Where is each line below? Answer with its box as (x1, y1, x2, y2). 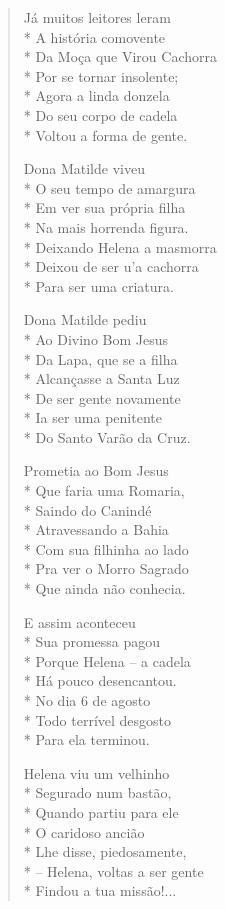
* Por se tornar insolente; (23, 65, 179, 86)
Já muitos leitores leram (23, 7, 171, 27)
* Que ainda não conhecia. (23, 578, 186, 599)
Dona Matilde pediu (23, 309, 147, 330)
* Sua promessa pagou (23, 631, 161, 652)
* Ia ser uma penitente (23, 407, 162, 428)
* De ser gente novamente (23, 387, 181, 408)
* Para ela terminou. (23, 729, 150, 750)
